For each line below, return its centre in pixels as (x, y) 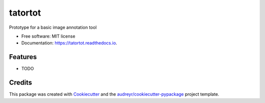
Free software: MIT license (48, 36)
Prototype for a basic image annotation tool (53, 27)
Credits (21, 83)
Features (23, 57)
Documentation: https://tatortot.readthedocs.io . (69, 43)
